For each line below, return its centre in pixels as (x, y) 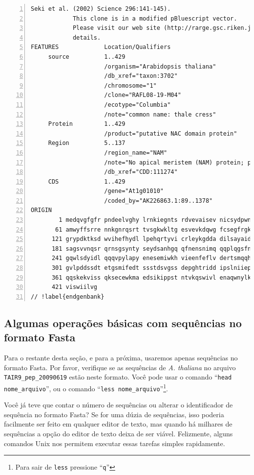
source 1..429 (87, 57)
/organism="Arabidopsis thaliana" (160, 66)
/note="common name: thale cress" (160, 114)
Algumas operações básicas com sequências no (123, 322)
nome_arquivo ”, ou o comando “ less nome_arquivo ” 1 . (86, 387)
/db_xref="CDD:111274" (141, 172)
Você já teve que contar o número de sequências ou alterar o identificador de (118, 405)
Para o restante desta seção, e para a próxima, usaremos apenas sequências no (121, 357)
